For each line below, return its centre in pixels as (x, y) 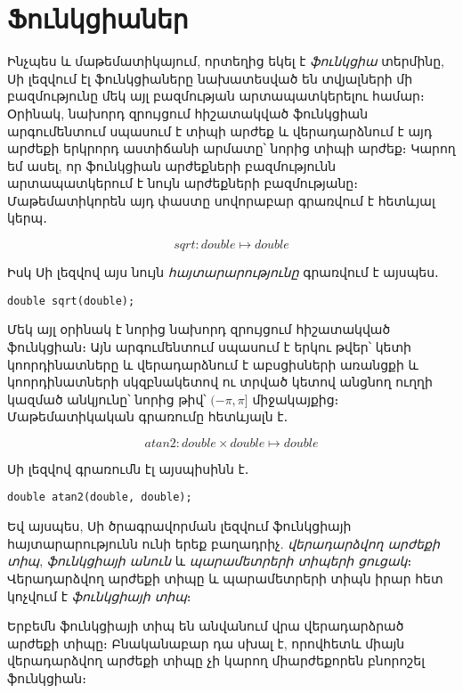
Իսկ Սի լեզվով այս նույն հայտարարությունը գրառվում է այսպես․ (223, 272)
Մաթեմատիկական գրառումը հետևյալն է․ (148, 416)
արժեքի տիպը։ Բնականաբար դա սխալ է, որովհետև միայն (206, 643)
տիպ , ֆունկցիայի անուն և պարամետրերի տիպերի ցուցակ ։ (210, 561)
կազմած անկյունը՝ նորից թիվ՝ (107, 399)
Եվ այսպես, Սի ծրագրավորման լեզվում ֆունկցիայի (179, 526)
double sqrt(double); (71, 301)
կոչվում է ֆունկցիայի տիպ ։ (99, 595)
